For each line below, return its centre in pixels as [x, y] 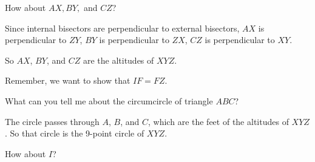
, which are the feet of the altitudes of [218, 121]
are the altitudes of [118, 60]
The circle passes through [52, 121]
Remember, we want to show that [68, 80]
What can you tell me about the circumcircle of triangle [109, 100]
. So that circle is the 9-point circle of [75, 133]
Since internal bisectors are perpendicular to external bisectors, [122, 28]
